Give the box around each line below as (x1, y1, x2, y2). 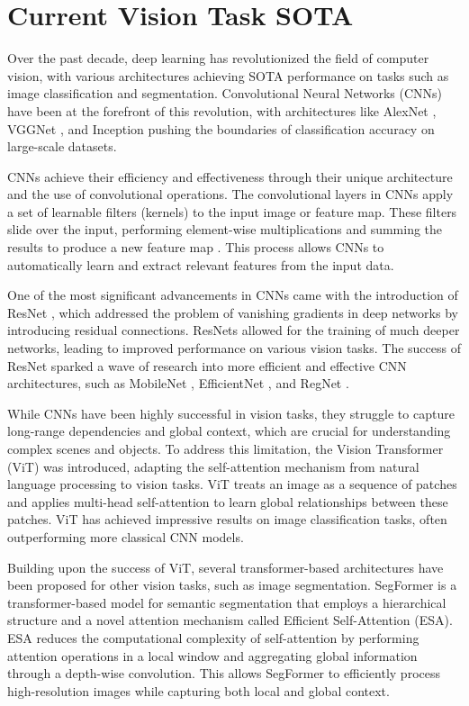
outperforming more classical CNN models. (7, 527, 244, 546)
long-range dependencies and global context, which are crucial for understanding (7, 421, 451, 440)
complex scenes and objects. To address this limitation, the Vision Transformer (7, 439, 444, 457)
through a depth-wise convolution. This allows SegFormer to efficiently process (7, 664, 440, 683)
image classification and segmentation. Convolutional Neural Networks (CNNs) (7, 84, 443, 103)
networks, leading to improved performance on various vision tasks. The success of (7, 339, 461, 358)
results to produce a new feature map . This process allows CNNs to (7, 238, 384, 257)
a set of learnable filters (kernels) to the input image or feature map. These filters (7, 202, 457, 221)
